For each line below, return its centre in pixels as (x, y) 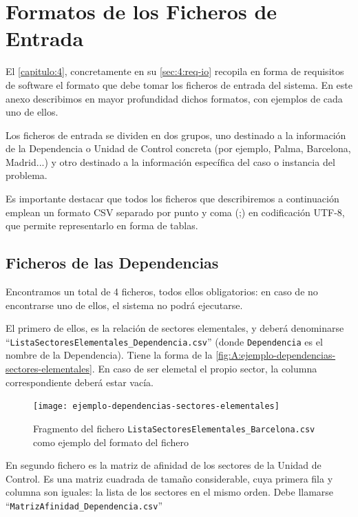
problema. (27, 175)
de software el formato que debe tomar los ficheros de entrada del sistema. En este (179, 84)
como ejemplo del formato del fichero (111, 442)
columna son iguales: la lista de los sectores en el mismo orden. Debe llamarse (170, 492)
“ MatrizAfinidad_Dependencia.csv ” (84, 505)
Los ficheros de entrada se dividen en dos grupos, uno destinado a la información (176, 135)
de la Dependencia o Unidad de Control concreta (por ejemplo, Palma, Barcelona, (178, 148)
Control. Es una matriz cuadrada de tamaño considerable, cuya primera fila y (169, 478)
